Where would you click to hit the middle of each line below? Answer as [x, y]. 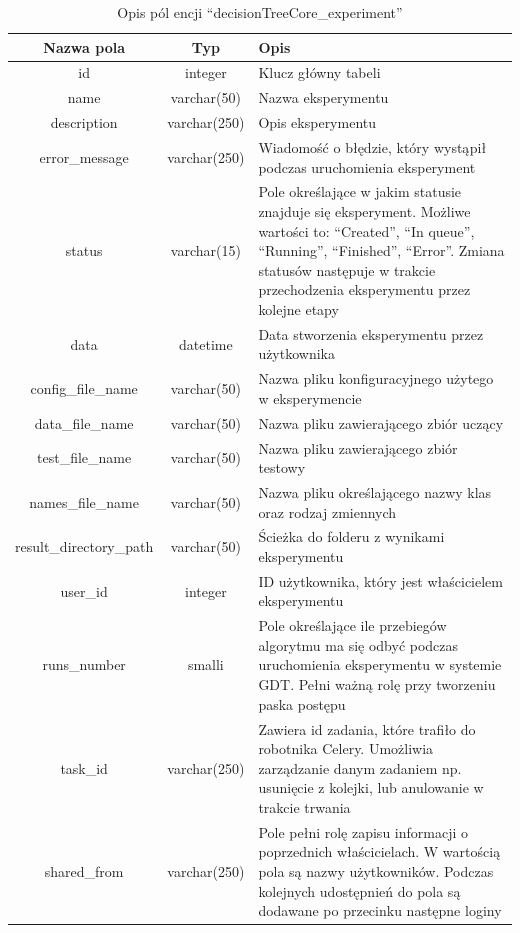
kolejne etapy [298, 308]
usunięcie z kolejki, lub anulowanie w [371, 787]
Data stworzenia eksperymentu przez [371, 333]
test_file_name [84, 457]
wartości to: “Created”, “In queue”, [366, 230]
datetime [205, 343]
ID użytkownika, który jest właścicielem [380, 580]
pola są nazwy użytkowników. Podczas [376, 870]
